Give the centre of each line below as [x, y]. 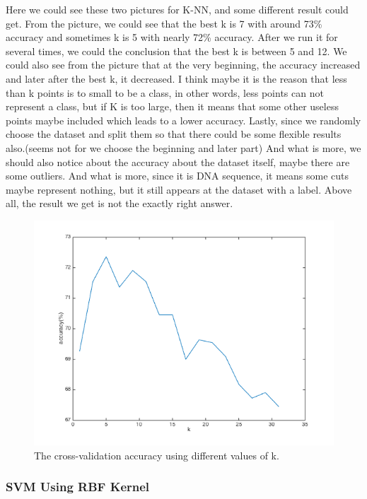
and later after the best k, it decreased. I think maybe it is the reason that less [176, 78]
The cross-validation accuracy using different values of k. [157, 455]
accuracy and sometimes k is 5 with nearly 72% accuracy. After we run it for [172, 37]
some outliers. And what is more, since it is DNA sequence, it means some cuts [177, 176]
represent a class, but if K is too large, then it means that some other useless [172, 106]
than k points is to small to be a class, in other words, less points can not [165, 92]
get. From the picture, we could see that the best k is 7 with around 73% [164, 23]
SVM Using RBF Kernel [78, 487]
